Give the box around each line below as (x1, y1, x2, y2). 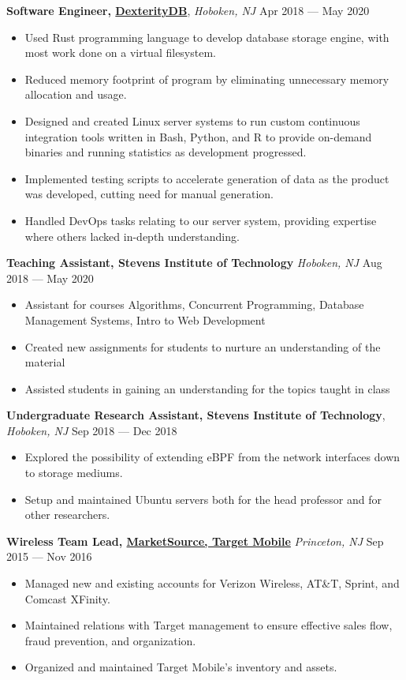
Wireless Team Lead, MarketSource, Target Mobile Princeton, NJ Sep (6, 532, 384, 549)
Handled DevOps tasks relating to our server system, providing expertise (24, 212, 377, 228)
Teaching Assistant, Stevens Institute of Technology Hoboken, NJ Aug (6, 254, 382, 271)
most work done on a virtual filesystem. (24, 44, 216, 61)
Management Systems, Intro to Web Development (24, 311, 266, 328)
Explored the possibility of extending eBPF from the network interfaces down (24, 449, 400, 465)
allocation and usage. (24, 86, 127, 103)
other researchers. (24, 506, 110, 523)
